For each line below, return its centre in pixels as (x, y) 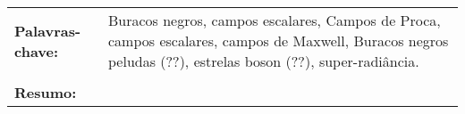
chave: (37, 51)
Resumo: (46, 92)
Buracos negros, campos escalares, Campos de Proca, (274, 20)
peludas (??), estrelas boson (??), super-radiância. (263, 61)
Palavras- (48, 30)
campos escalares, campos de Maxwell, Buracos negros (278, 41)
